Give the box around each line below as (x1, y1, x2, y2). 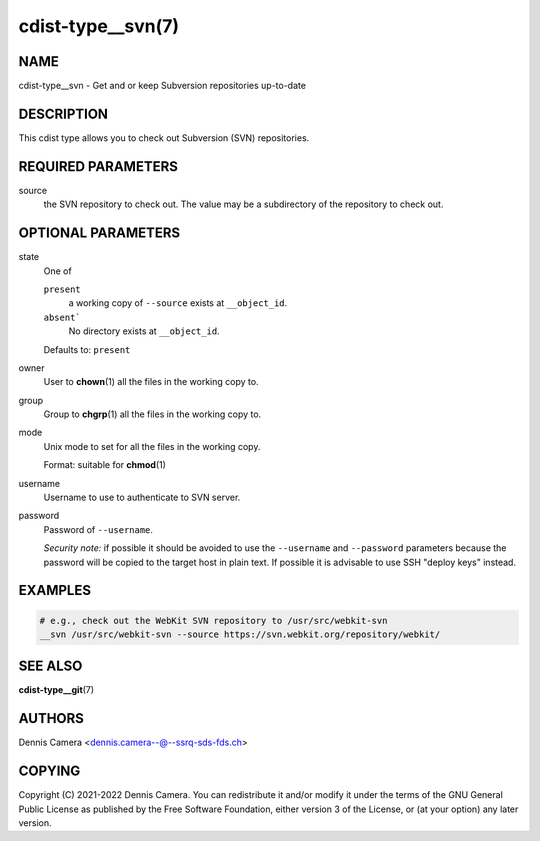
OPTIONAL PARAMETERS (18, 225, 181, 242)
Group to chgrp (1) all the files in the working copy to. (43, 408, 262, 420)
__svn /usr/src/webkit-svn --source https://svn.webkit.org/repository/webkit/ (39, 628, 441, 640)
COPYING (18, 763, 81, 780)
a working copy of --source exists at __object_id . (68, 297, 288, 309)
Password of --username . (43, 523, 154, 535)
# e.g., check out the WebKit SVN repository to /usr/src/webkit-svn (39, 615, 388, 626)
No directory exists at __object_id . (68, 325, 220, 337)
